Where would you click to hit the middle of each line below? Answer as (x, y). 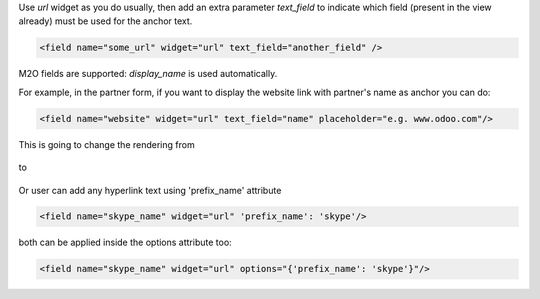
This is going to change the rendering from (106, 144)
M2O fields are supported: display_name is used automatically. (148, 74)
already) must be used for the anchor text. (105, 21)
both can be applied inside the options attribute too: (125, 242)
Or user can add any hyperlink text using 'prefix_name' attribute (150, 190)
